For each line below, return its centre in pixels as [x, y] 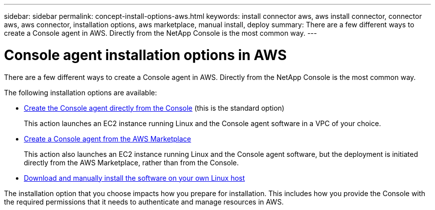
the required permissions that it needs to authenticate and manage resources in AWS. [144, 202]
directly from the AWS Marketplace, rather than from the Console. [131, 162]
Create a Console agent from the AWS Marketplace [108, 139]
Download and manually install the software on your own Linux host [135, 178]
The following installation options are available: [80, 92]
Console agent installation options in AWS [145, 55]
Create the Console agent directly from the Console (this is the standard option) [154, 108]
